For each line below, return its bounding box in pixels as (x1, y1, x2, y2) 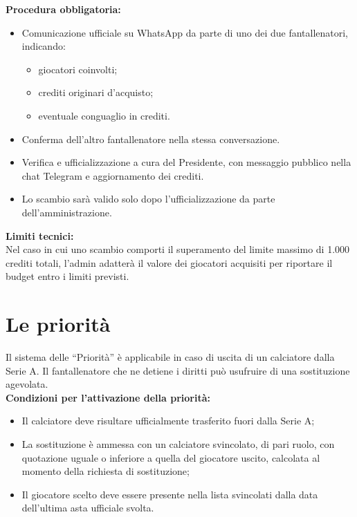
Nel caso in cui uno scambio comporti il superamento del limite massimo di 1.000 (6, 242, 350, 256)
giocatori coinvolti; (38, 62, 118, 76)
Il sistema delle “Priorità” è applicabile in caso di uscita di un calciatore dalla (6, 350, 335, 364)
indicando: (21, 39, 66, 53)
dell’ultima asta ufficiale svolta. (21, 500, 154, 515)
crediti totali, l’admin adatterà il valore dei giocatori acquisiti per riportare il (6, 255, 333, 270)
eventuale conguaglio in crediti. (38, 108, 170, 122)
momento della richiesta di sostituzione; (21, 464, 190, 478)
